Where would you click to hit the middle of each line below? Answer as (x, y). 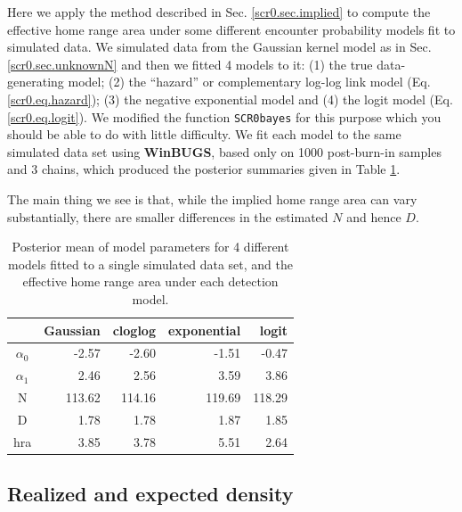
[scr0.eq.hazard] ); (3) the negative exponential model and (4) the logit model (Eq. (230, 99)
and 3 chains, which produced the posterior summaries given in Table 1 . (204, 169)
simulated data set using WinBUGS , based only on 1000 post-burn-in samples (224, 151)
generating (36, 82)
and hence (374, 216)
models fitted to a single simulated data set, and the (150, 264)
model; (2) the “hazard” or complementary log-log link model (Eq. (249, 82)
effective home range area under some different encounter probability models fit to (231, 29)
